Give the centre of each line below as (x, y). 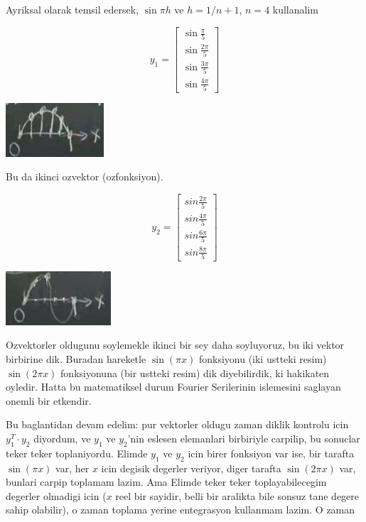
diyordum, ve (62, 438)
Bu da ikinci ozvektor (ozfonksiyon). (85, 176)
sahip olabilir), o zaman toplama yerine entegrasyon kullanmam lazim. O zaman (181, 510)
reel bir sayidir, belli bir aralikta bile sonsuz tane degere (237, 495)
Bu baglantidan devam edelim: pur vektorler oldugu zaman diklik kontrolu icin (177, 424)
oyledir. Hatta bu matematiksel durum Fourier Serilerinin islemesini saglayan (173, 387)
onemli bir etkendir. (49, 400)
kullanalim (295, 9)
